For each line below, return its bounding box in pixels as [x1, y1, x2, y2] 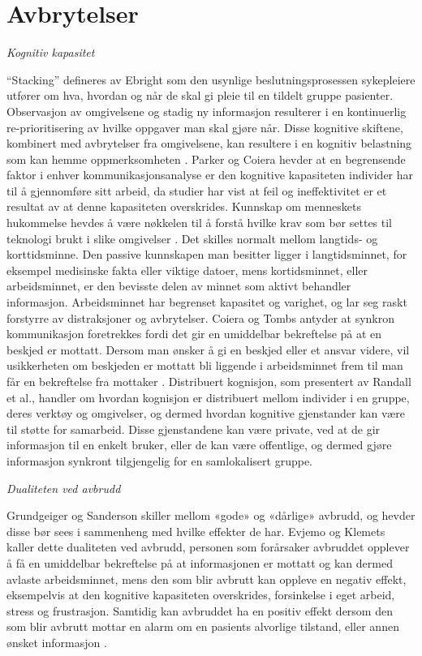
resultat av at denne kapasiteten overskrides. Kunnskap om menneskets [6, 198, 361, 215]
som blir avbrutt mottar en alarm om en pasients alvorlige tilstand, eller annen [6, 618, 399, 635]
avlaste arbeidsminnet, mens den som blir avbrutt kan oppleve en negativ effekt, [6, 570, 407, 587]
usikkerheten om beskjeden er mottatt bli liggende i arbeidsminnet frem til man [6, 357, 403, 374]
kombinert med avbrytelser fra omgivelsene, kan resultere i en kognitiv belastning [6, 135, 412, 152]
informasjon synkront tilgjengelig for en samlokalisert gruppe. [6, 452, 313, 469]
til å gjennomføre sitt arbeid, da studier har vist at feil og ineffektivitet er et [6, 182, 387, 199]
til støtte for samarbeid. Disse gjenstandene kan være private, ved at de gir [6, 420, 381, 437]
